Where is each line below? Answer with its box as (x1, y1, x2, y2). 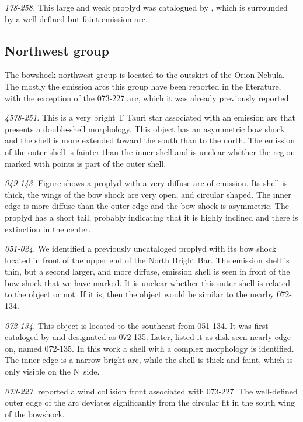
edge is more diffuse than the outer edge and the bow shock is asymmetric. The (5, 200, 289, 212)
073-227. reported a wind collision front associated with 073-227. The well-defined (5, 385, 298, 397)
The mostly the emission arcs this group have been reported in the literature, (5, 80, 281, 92)
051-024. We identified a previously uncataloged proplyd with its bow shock (5, 242, 277, 255)
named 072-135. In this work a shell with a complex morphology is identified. (18, 342, 294, 354)
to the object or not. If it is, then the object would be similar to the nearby (5, 288, 274, 300)
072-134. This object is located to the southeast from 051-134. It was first (5, 319, 269, 331)
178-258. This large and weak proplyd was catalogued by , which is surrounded (5, 1, 288, 13)
